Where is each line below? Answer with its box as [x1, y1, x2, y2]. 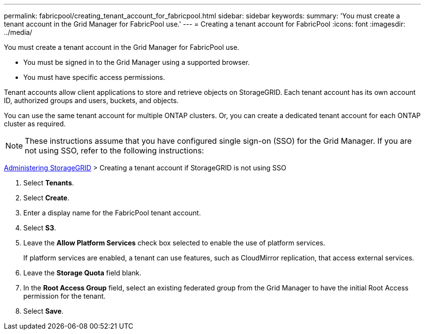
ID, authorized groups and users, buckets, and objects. [4, 96, 179, 105]
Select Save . [23, 307, 64, 315]
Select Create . [23, 194, 69, 202]
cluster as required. [4, 120, 66, 128]
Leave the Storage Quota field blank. [23, 269, 142, 277]
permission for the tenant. [23, 292, 106, 300]
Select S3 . [23, 224, 56, 232]
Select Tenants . [23, 179, 74, 187]
